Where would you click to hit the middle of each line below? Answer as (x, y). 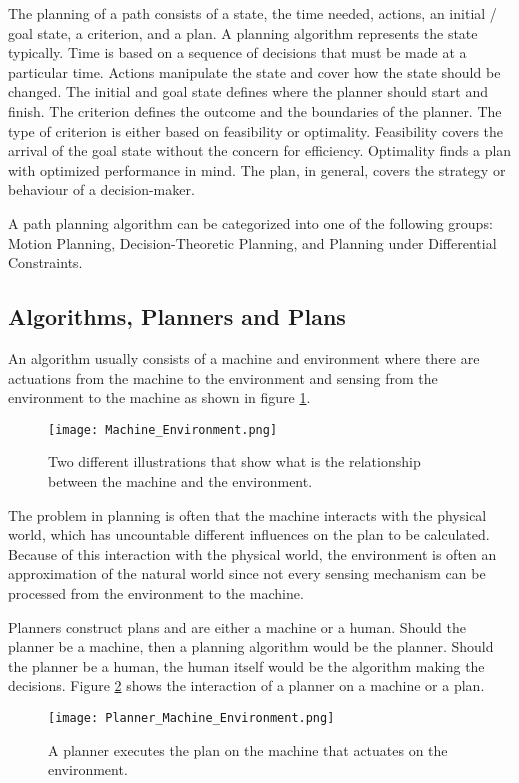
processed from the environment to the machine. (156, 592)
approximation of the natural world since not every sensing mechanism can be (247, 573)
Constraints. (45, 262)
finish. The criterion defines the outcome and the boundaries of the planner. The (255, 110)
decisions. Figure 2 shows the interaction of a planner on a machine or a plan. (246, 685)
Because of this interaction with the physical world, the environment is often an (252, 553)
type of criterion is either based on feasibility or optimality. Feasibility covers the (256, 130)
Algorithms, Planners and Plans (177, 316)
